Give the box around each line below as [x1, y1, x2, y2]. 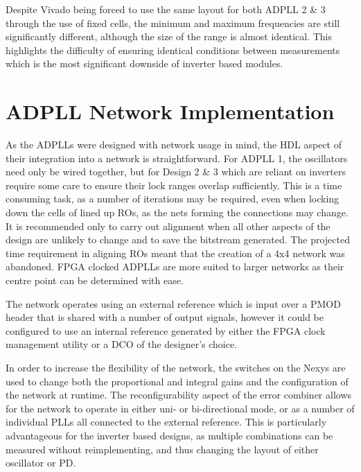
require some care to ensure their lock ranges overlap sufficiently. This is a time [6, 177, 342, 192]
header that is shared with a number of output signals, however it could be [6, 310, 324, 324]
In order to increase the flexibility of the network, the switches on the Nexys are [6, 360, 346, 374]
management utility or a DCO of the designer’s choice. [6, 337, 238, 351]
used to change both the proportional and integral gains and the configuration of [6, 374, 349, 388]
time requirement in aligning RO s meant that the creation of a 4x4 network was [6, 245, 345, 260]
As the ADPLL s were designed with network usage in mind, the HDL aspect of [6, 137, 342, 152]
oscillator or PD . [6, 455, 76, 470]
